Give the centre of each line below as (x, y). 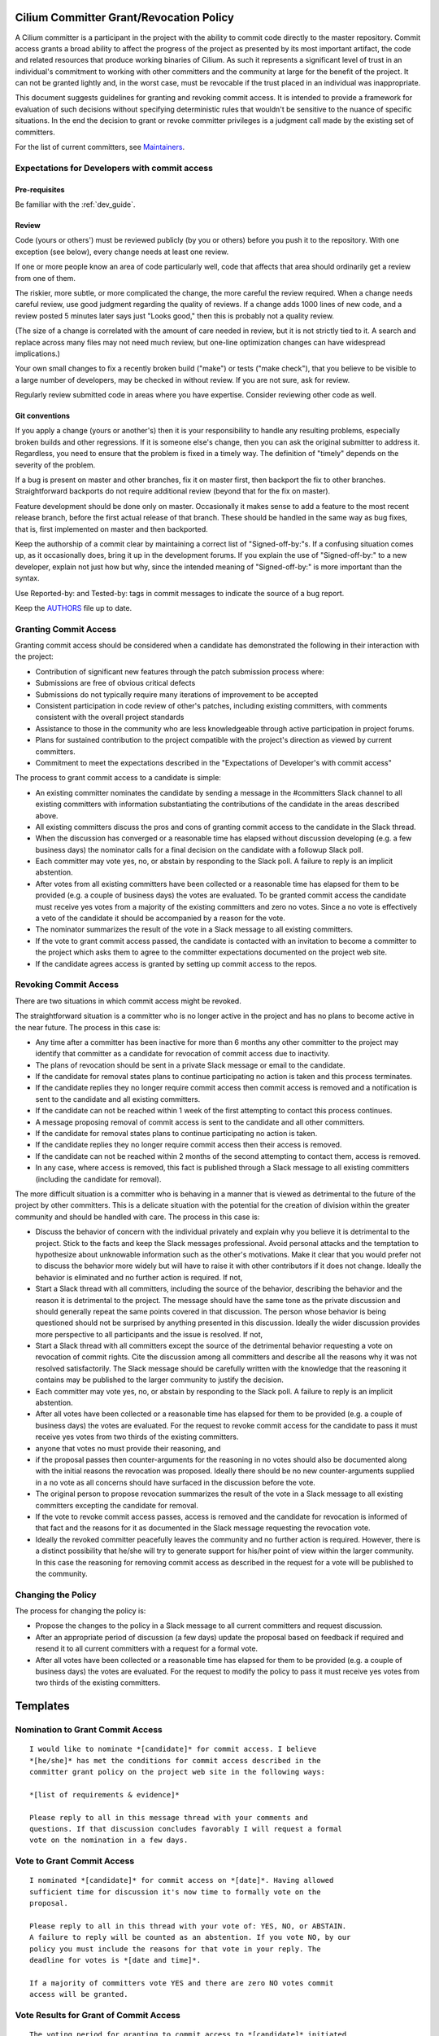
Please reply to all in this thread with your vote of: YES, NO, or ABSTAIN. (188, 1926)
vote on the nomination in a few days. (109, 1840)
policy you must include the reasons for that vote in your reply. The (175, 1949)
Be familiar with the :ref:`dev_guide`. (75, 204)
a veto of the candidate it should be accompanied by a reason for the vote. (161, 918)
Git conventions (43, 416)
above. (47, 815)
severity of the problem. (55, 465)
